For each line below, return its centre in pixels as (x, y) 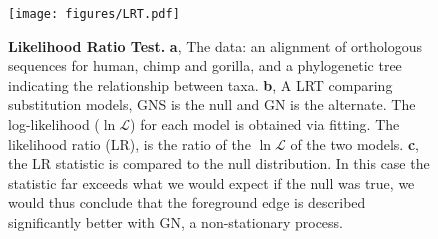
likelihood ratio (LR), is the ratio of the (129, 143)
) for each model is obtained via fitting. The (265, 124)
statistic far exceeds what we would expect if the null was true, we (211, 182)
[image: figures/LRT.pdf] (94, 14)
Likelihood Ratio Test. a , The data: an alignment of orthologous (215, 45)
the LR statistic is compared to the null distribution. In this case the (219, 163)
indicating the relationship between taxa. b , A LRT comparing (200, 84)
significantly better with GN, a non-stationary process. (175, 222)
